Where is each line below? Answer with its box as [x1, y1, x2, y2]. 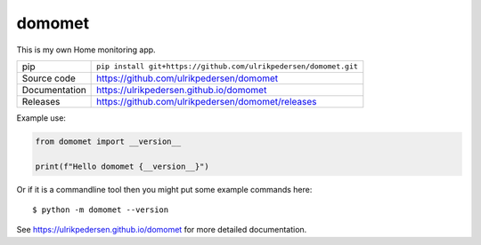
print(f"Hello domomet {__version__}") [35, 161, 209, 171]
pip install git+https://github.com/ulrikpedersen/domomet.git [96, 62, 358, 71]
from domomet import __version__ [35, 136, 182, 146]
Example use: [16, 112, 67, 123]
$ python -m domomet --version [32, 205, 169, 215]
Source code [21, 72, 76, 84]
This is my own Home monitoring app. [16, 44, 156, 55]
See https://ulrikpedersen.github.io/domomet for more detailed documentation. [16, 225, 307, 235]
